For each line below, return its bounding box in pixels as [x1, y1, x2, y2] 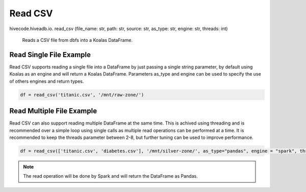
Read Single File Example [9, 50, 91, 59]
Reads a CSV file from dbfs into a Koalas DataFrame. [22, 37, 133, 43]
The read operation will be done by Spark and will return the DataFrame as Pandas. [23, 173, 198, 179]
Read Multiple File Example [9, 107, 97, 115]
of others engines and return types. [9, 78, 84, 84]
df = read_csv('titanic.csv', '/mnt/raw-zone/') [20, 92, 144, 98]
